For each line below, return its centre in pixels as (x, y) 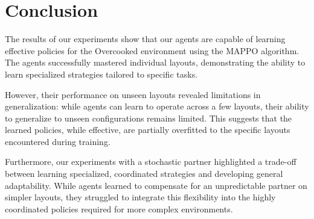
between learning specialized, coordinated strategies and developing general (144, 174)
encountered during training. (58, 141)
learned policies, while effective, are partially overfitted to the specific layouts (148, 130)
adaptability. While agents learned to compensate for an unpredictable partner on (156, 185)
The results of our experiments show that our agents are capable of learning (145, 39)
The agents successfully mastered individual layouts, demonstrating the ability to (155, 62)
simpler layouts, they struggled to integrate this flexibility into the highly (140, 197)
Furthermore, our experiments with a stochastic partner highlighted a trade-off (151, 162)
